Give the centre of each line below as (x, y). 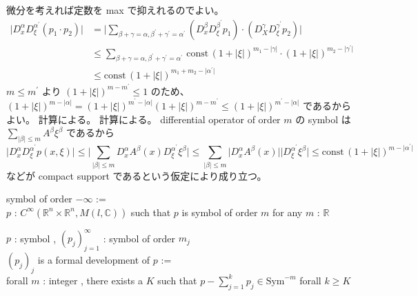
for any (288, 212)
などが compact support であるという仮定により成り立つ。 (137, 175)
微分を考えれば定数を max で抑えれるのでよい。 (115, 10)
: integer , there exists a (93, 280)
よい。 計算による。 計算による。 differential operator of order (143, 119)
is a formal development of (94, 260)
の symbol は (323, 119)
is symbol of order (220, 212)
